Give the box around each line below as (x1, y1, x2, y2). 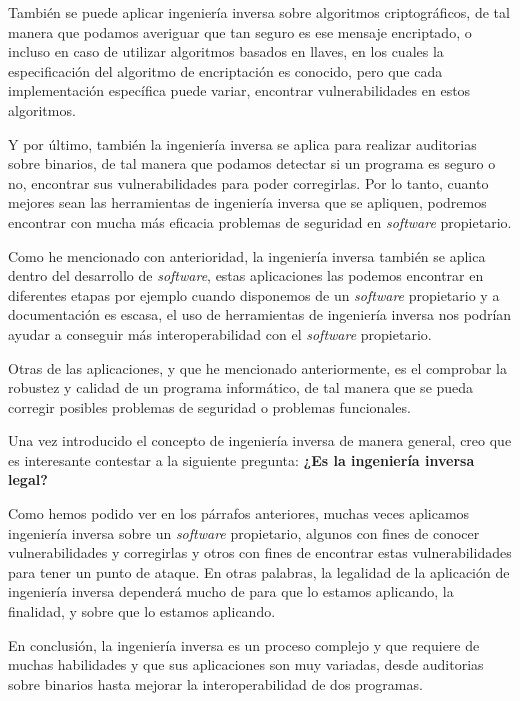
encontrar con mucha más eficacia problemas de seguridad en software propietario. (8, 211, 512, 232)
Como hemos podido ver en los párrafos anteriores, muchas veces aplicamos (8, 503, 470, 524)
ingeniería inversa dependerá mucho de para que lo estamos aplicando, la (8, 581, 454, 602)
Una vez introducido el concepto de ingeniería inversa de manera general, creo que (8, 430, 512, 451)
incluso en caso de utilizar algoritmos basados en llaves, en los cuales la (8, 41, 444, 62)
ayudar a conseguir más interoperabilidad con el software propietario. (8, 323, 432, 344)
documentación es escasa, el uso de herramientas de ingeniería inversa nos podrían (8, 304, 512, 325)
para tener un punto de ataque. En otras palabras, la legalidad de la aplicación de (8, 561, 510, 582)
